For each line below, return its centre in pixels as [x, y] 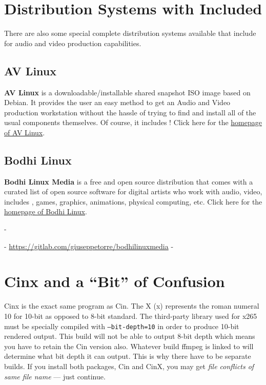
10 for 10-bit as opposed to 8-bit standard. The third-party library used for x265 [131, 316]
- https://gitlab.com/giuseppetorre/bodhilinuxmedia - [89, 246]
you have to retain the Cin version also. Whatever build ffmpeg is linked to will [129, 346]
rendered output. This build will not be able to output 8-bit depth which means [130, 336]
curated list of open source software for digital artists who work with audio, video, [133, 191]
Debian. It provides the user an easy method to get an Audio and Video [117, 102]
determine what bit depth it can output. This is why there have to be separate [128, 356]
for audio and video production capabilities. [73, 43]
